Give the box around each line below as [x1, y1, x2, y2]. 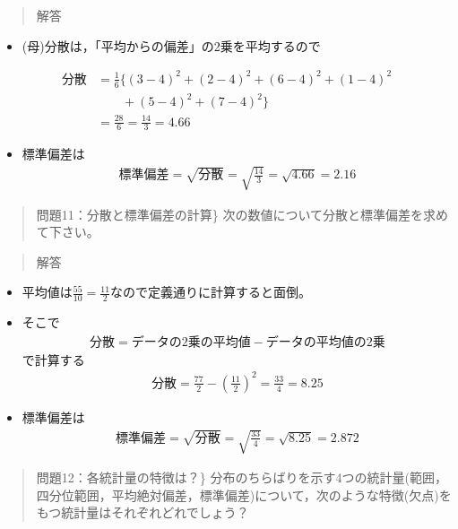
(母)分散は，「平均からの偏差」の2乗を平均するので [22, 36, 321, 55]
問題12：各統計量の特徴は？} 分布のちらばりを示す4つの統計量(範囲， [36, 468, 447, 487]
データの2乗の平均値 [131, 335, 251, 349]
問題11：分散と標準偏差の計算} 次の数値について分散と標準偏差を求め [36, 204, 449, 223]
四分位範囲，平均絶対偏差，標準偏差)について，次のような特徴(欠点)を [36, 485, 452, 504]
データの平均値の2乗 [265, 335, 385, 349]
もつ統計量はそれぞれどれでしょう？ [36, 503, 249, 522]
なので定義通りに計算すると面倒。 [110, 282, 312, 301]
